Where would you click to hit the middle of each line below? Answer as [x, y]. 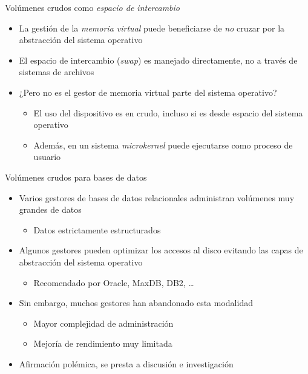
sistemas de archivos [57, 72]
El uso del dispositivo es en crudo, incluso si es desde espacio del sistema [168, 112]
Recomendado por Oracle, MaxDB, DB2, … [114, 282]
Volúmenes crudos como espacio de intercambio [93, 7]
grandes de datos [50, 209]
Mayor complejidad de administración [103, 323]
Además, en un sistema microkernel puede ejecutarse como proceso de [163, 145]
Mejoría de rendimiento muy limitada [103, 343]
